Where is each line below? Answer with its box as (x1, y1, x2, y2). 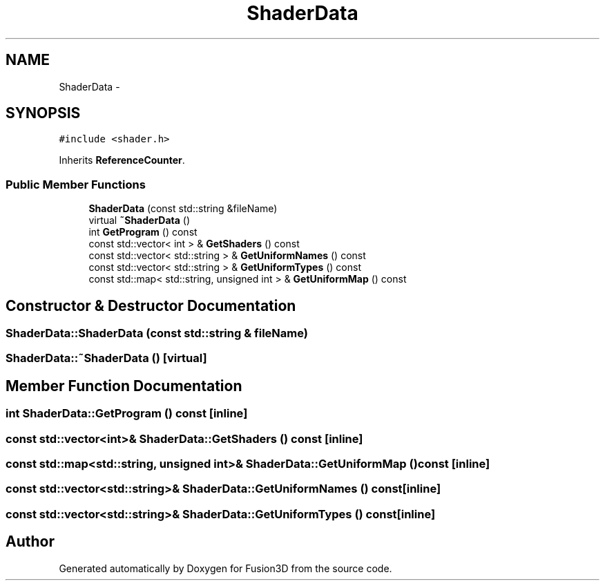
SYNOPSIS (6, 104, 81, 122)
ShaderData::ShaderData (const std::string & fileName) (6, 326, 308, 341)
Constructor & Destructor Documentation (6, 296, 296, 314)
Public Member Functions (6, 177, 146, 191)
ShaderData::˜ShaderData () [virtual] (6, 351, 207, 366)
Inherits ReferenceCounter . (59, 154, 185, 167)
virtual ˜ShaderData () (88, 214, 191, 227)
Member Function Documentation (6, 377, 242, 395)
